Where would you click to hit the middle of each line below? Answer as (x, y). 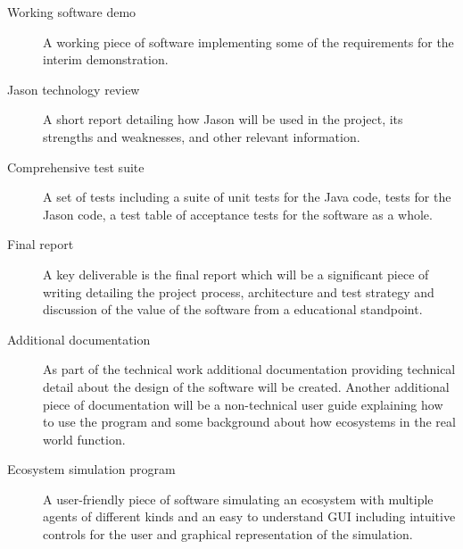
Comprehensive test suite (76, 166)
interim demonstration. (106, 59)
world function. (84, 439)
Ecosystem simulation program (91, 469)
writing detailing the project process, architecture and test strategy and (239, 291)
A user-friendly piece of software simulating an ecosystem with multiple (238, 499)
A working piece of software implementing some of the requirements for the (248, 42)
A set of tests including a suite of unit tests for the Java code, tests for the (247, 197)
